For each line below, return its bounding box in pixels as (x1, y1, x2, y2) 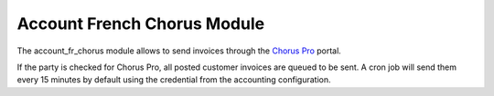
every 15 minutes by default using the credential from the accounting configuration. (16, 74, 331, 85)
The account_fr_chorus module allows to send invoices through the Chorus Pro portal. (16, 45, 342, 56)
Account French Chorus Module (16, 14, 265, 34)
